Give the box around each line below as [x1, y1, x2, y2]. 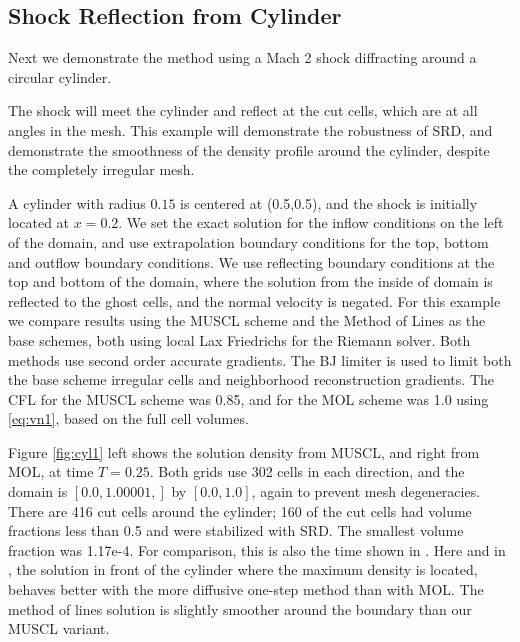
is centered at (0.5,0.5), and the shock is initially [180, 192, 478, 213]
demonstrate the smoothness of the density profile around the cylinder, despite [8, 139, 490, 160]
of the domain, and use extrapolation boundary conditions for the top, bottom [8, 231, 489, 252]
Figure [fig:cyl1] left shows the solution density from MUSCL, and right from [8, 441, 480, 462]
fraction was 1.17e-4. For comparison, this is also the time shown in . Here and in [8, 539, 506, 560]
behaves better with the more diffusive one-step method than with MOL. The [8, 579, 484, 600]
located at [8, 212, 70, 233]
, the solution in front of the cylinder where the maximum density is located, [8, 559, 478, 580]
